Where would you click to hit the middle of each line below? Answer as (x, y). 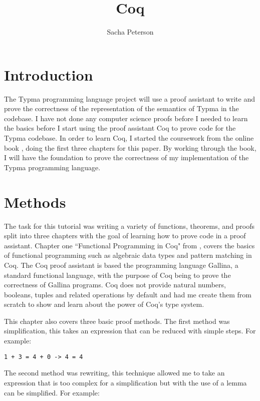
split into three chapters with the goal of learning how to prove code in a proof (125, 236)
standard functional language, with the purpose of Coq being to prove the (117, 275)
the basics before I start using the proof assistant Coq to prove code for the (120, 128)
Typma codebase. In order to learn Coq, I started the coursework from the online (129, 138)
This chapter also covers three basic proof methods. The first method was (117, 321)
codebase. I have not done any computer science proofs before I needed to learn (126, 118)
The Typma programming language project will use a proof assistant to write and (130, 98)
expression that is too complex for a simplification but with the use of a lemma (125, 382)
